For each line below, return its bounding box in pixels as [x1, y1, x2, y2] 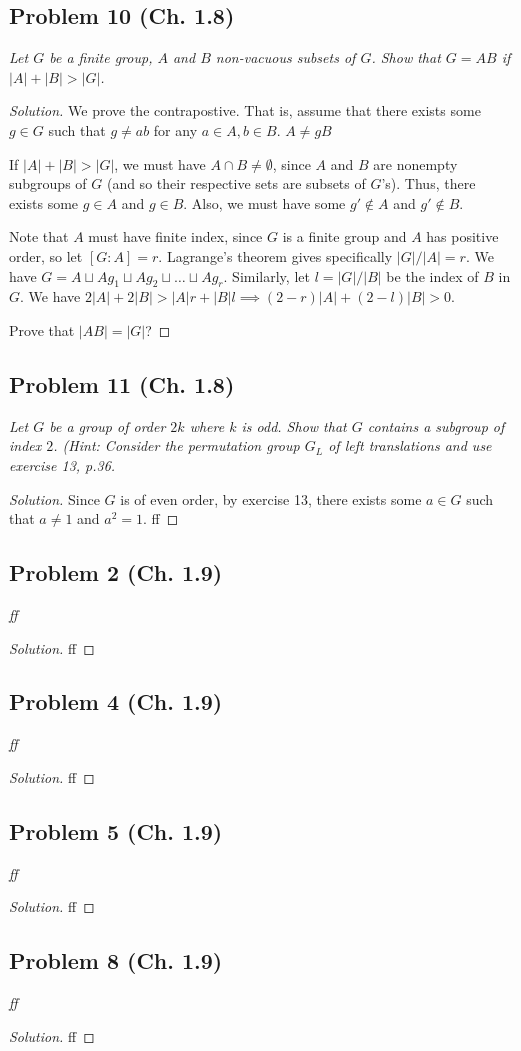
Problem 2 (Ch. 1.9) [9, 557, 223, 588]
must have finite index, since [88, 226, 263, 247]
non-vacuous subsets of [215, 47, 356, 68]
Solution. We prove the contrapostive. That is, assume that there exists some [9, 100, 481, 121]
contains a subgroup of [367, 415, 505, 436]
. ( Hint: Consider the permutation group [53, 435, 300, 456]
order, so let [9, 245, 83, 266]
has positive [426, 226, 499, 247]
